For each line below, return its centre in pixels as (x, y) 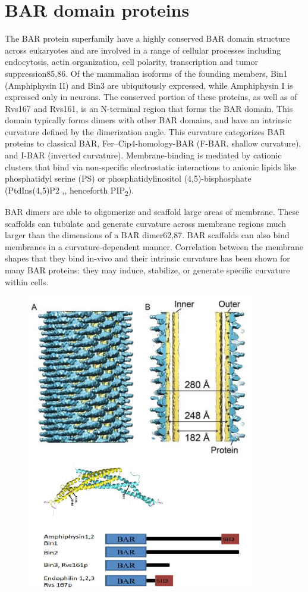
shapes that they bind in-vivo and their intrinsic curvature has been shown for (147, 258)
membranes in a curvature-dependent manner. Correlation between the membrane (154, 246)
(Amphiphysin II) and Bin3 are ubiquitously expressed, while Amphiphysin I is (149, 85)
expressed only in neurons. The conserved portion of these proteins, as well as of (151, 97)
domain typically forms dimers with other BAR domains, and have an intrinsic (148, 120)
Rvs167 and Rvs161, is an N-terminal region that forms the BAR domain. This (149, 108)
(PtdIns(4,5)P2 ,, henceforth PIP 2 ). (70, 191)
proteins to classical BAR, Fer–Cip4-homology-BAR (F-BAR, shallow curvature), (153, 143)
